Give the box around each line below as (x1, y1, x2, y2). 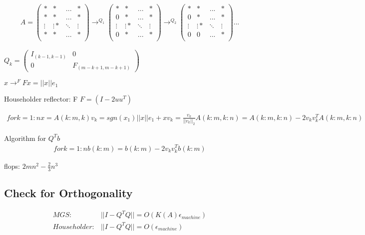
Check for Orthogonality (4, 185, 133, 200)
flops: (4, 160, 20, 171)
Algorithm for (4, 132, 46, 143)
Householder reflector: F (4, 94, 78, 104)
